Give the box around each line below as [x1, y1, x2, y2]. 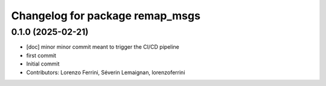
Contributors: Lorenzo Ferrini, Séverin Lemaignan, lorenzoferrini [26, 69, 185, 76]
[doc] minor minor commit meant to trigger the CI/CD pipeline [26, 43, 179, 51]
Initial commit [26, 60, 60, 67]
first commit [26, 52, 57, 59]
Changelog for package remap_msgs [11, 9, 200, 22]
